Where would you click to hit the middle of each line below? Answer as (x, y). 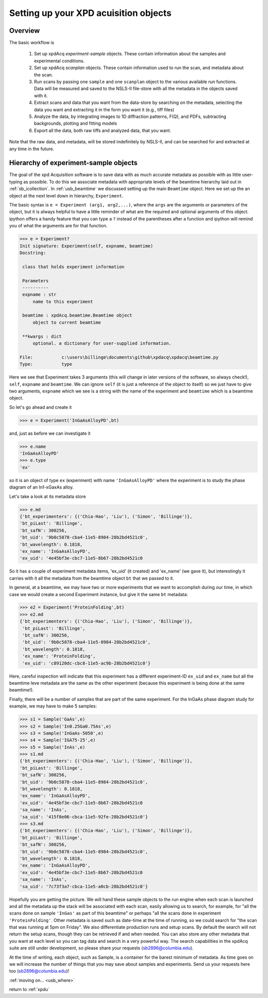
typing (16, 182)
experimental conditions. (59, 61)
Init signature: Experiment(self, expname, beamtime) (86, 246)
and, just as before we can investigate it (50, 433)
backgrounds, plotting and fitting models (75, 123)
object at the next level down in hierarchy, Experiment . (66, 196)
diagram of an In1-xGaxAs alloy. (41, 487)
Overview (25, 31)
